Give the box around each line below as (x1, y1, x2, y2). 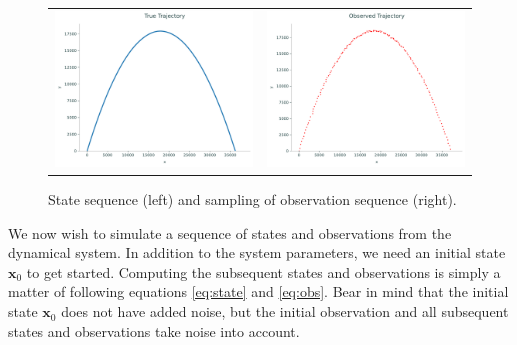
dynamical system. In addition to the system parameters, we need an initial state (8, 242, 506, 263)
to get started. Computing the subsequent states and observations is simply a (26, 261, 501, 282)
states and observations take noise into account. (8, 320, 300, 341)
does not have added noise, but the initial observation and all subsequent (61, 301, 509, 322)
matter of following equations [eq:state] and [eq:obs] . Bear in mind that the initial (8, 281, 509, 302)
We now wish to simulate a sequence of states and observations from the (8, 222, 452, 243)
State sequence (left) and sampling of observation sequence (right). (48, 189, 457, 210)
